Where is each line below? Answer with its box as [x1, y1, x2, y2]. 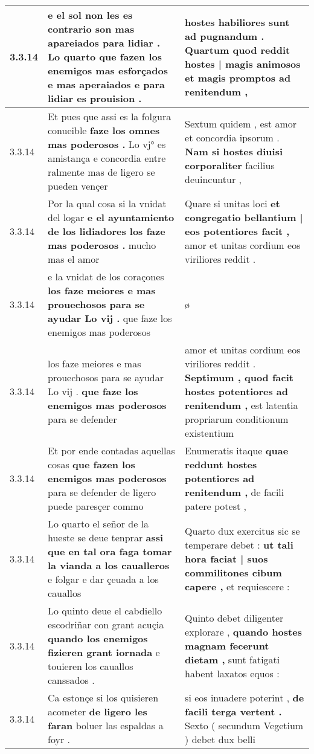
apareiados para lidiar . [48, 36, 161, 50]
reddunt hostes [185, 457, 257, 471]
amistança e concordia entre [48, 151, 166, 165]
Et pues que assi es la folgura [48, 109, 171, 123]
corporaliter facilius [185, 158, 275, 172]
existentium [185, 426, 234, 440]
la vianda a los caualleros [48, 558, 170, 572]
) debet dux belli [185, 732, 255, 746]
